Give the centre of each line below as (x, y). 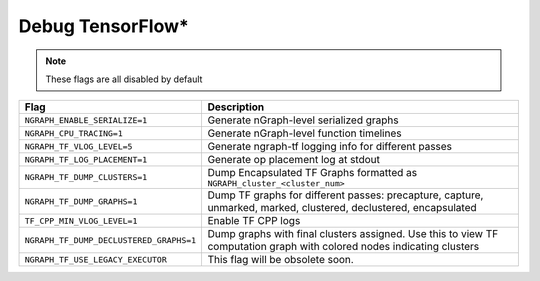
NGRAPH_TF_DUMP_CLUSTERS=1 (86, 177)
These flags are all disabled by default (124, 79)
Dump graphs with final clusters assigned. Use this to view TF (353, 234)
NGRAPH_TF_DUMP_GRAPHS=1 (81, 201)
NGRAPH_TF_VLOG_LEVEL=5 (78, 146)
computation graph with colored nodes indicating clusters (343, 247)
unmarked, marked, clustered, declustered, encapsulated (342, 208)
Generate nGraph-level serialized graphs (303, 120)
